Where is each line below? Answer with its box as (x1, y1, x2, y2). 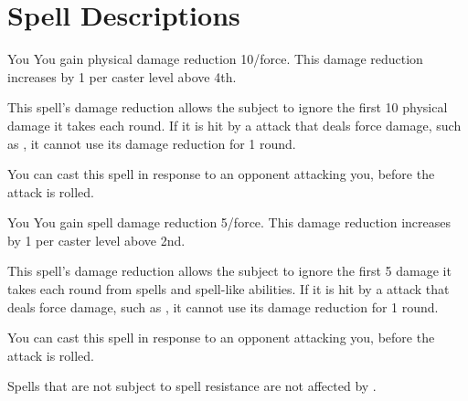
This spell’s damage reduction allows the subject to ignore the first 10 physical (7, 98, 448, 117)
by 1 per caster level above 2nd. (7, 230, 186, 249)
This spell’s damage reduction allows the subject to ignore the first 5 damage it (7, 261, 452, 280)
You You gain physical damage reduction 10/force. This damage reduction (7, 49, 423, 69)
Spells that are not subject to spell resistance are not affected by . (7, 376, 377, 396)
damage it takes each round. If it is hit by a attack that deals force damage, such (7, 115, 462, 134)
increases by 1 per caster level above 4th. (7, 67, 237, 86)
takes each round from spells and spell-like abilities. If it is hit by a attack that (7, 280, 450, 299)
